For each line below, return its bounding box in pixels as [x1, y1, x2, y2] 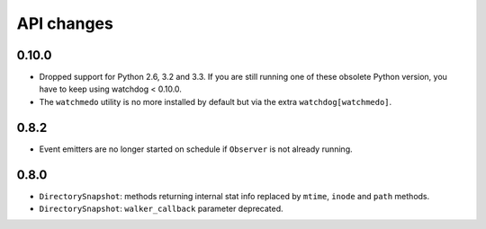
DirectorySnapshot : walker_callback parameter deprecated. [39, 203, 283, 215]
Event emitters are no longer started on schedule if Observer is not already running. [39, 144, 353, 154]
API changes [16, 13, 114, 33]
